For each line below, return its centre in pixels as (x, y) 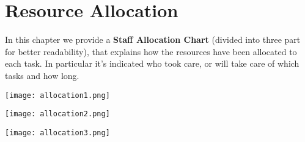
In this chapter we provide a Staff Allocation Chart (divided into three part (153, 39)
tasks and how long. (42, 75)
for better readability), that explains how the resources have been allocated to (151, 51)
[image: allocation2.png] (57, 114)
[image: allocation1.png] (57, 95)
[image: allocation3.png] (57, 133)
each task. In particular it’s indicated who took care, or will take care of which (152, 63)
